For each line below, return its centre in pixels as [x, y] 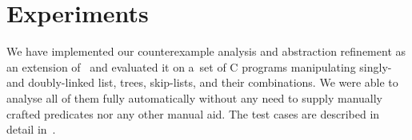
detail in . [31, 129]
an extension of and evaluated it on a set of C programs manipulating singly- [199, 66]
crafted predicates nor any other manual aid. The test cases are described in [193, 113]
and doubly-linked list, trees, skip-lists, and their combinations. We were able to [202, 82]
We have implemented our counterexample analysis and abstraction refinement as [206, 51]
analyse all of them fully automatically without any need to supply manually [194, 97]
